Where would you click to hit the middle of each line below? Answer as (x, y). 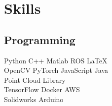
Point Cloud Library (35, 79)
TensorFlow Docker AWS (42, 89)
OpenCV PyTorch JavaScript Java (56, 70)
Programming (40, 39)
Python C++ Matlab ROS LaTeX (56, 60)
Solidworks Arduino (34, 99)
